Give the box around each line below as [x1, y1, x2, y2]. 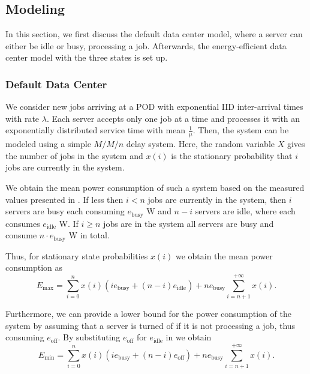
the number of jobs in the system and [5, 149, 143, 161]
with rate [5, 112, 40, 124]
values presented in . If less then [5, 193, 124, 205]
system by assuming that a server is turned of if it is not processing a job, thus [5, 319, 296, 331]
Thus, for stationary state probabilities [5, 249, 148, 262]
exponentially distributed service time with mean [5, 124, 186, 136]
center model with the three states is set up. [5, 51, 168, 64]
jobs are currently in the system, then [148, 193, 287, 205]
